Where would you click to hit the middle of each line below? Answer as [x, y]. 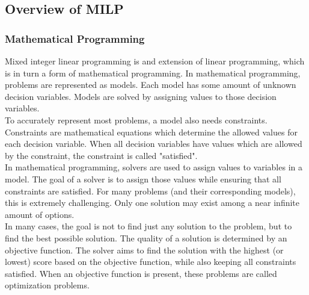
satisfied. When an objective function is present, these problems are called [141, 273]
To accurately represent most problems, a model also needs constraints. [136, 120]
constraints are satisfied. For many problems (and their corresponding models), [150, 191]
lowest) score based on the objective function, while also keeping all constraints [151, 262]
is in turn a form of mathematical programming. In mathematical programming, [153, 73]
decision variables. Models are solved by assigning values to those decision [141, 96]
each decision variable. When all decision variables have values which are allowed [154, 144]
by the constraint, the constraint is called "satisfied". [101, 155]
